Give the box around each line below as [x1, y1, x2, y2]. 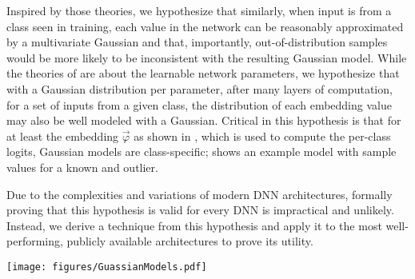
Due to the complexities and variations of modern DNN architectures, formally [6, 185, 393, 202]
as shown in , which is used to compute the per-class [134, 127, 391, 144]
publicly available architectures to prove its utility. [66, 233, 313, 249]
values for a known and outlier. [6, 158, 158, 175]
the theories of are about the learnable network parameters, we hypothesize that [6, 65, 400, 82]
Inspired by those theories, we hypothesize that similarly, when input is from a [6, 2, 392, 18]
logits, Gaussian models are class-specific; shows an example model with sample [6, 143, 397, 160]
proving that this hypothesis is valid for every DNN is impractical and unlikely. [6, 201, 394, 218]
